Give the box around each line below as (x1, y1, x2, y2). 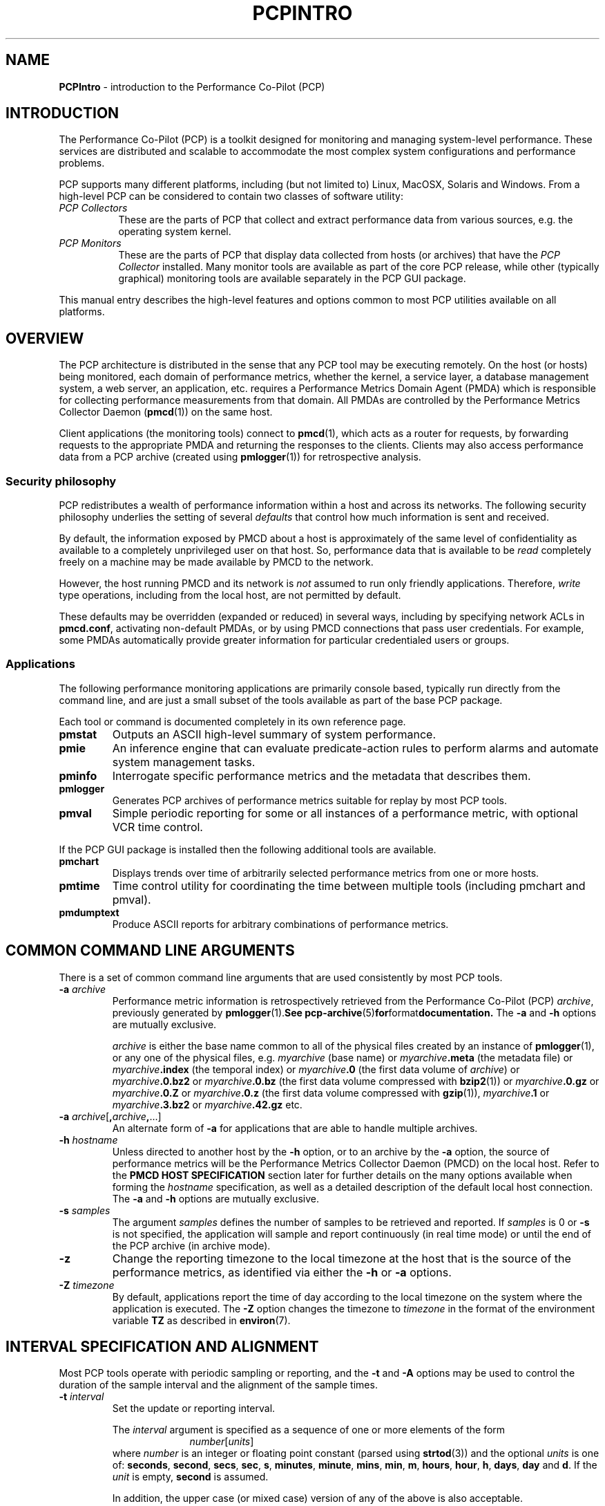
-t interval (59, 1391, 104, 1403)
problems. (59, 157, 105, 169)
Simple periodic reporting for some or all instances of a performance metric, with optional (112, 806, 578, 820)
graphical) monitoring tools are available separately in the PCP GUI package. (118, 272, 466, 285)
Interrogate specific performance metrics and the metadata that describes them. (112, 768, 531, 783)
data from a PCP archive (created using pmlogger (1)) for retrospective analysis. (59, 451, 421, 463)
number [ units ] (189, 1435, 254, 1448)
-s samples (59, 1204, 111, 1216)
